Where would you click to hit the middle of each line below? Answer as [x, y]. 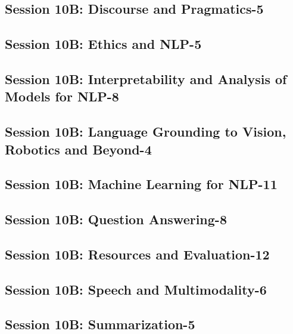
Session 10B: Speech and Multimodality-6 [136, 289]
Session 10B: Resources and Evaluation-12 [137, 254]
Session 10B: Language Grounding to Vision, [146, 132]
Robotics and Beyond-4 [78, 149]
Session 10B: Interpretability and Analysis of [146, 78]
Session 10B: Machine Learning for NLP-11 [141, 184]
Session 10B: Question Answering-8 [116, 219]
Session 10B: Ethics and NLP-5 [103, 44]
